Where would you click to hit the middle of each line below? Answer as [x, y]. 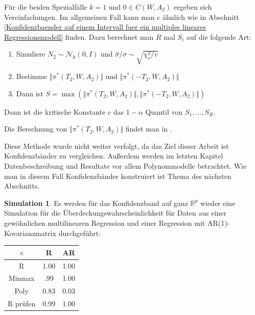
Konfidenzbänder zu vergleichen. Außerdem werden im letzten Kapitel [114, 156]
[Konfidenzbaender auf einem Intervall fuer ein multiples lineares [105, 27]
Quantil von [164, 111]
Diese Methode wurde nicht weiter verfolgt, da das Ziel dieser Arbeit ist [117, 146]
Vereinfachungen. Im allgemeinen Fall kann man [79, 17]
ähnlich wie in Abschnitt [201, 17]
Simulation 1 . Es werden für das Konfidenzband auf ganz [96, 203]
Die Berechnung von [36, 129]
